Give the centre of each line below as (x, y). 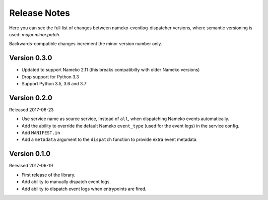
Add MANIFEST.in (41, 133)
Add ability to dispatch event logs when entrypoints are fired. (84, 189)
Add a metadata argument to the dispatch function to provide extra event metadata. (110, 139)
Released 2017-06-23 (32, 110)
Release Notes (40, 13)
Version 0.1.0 (30, 154)
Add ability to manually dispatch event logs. (66, 182)
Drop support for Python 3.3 (50, 76)
